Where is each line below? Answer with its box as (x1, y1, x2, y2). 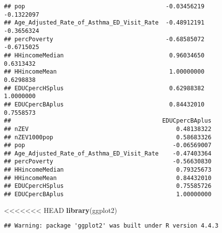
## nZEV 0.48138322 (4, 125, 212, 132)
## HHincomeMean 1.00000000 (4, 68, 205, 76)
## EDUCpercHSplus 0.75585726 (4, 182, 212, 190)
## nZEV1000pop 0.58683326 (4, 133, 212, 141)
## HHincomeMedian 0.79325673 (4, 166, 212, 174)
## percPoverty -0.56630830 (4, 158, 212, 165)
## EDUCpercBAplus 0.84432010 (4, 101, 205, 108)
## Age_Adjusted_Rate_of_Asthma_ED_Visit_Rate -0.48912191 (4, 19, 205, 26)
